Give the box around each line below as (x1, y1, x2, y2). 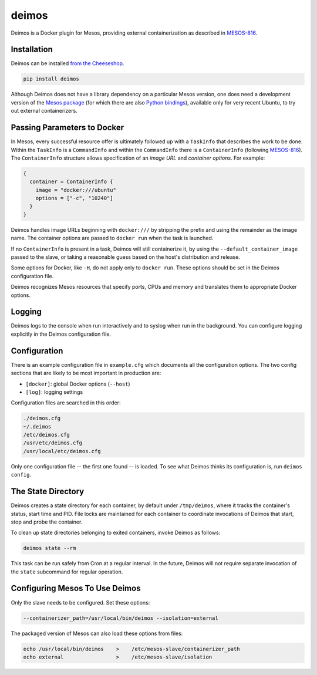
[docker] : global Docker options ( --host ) (25, 380, 130, 387)
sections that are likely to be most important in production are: (11, 370, 161, 377)
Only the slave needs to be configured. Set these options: (11, 599, 150, 606)
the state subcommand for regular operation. (11, 568, 123, 575)
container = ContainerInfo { (29, 178, 114, 185)
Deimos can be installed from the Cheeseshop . (11, 60, 124, 67)
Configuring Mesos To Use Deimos (11, 583, 141, 593)
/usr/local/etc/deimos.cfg (23, 448, 101, 454)
